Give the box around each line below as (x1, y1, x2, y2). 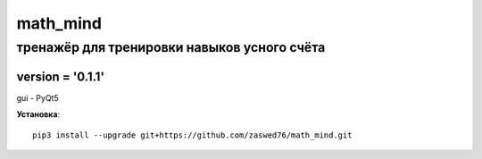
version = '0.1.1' (16, 69, 104, 84)
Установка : (16, 109, 61, 120)
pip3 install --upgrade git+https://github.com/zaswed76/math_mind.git (32, 130, 353, 140)
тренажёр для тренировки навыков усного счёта (16, 39, 326, 55)
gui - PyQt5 (16, 92, 59, 103)
